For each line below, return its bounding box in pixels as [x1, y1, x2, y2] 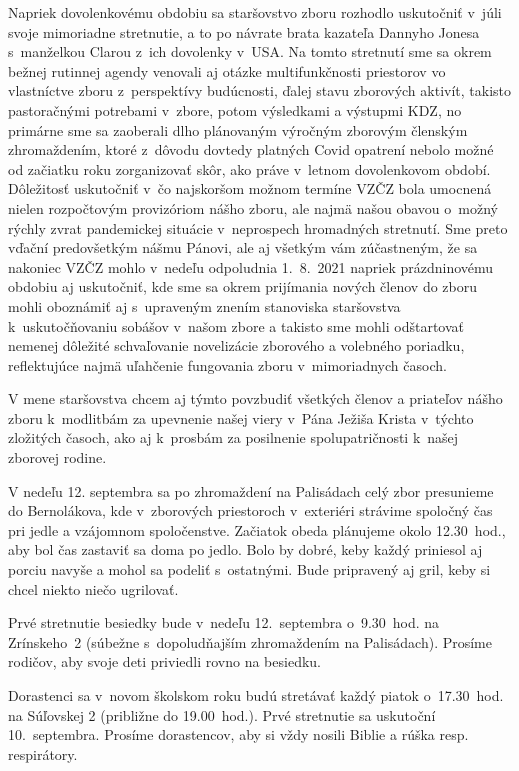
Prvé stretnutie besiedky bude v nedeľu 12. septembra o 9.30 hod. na [8, 612, 440, 633]
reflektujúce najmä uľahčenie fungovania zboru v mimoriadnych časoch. [8, 354, 447, 375]
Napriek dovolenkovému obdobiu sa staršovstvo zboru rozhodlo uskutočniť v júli [8, 2, 502, 22]
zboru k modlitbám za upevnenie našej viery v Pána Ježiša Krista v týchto [8, 407, 474, 428]
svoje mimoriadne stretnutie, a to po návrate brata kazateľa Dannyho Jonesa [8, 21, 480, 42]
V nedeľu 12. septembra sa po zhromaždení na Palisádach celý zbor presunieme [8, 480, 494, 501]
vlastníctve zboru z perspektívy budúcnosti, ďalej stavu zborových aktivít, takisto [8, 80, 512, 101]
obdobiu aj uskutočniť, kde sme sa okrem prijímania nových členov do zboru [8, 276, 477, 297]
